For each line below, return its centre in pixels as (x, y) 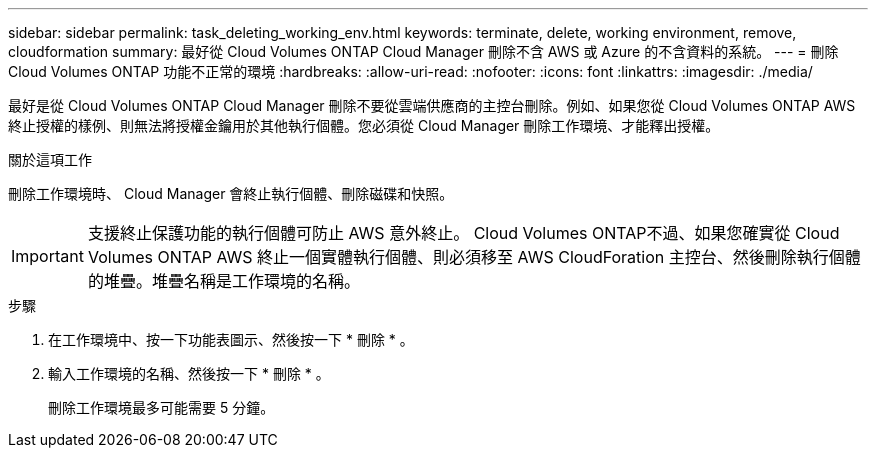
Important (47, 256)
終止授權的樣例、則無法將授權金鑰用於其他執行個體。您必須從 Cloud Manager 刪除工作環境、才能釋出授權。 (364, 125)
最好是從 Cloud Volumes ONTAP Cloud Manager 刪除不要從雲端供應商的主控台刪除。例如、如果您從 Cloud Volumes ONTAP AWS (432, 105)
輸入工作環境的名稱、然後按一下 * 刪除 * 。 (189, 373)
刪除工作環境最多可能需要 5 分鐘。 (161, 407)
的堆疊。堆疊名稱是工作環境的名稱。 (223, 281)
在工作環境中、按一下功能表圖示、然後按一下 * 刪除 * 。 (231, 339)
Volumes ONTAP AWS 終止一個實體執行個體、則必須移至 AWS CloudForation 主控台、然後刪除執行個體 (474, 257)
